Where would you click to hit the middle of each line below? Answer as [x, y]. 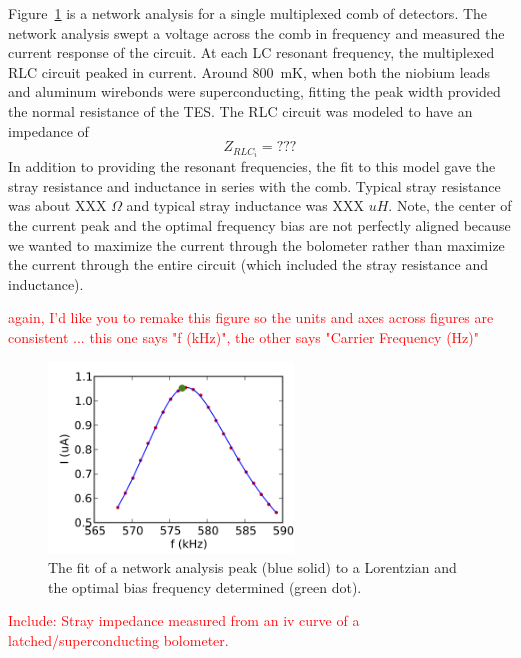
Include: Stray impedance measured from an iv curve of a [184, 620]
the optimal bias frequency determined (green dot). [205, 586]
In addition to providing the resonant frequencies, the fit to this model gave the [252, 166]
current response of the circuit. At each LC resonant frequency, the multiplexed [251, 52]
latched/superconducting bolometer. [118, 639]
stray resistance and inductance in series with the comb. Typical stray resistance [254, 185]
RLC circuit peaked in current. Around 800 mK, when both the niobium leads [249, 71]
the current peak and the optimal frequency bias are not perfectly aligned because [259, 225]
